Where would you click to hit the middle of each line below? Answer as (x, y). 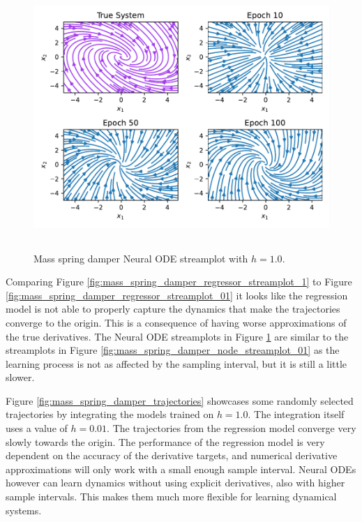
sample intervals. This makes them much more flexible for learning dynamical (171, 497)
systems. (24, 510)
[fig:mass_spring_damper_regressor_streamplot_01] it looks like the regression (177, 295)
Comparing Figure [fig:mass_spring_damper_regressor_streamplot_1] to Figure (179, 282)
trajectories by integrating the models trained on (110, 414)
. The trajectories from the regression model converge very (232, 428)
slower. (20, 377)
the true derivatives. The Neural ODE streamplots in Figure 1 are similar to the (177, 336)
